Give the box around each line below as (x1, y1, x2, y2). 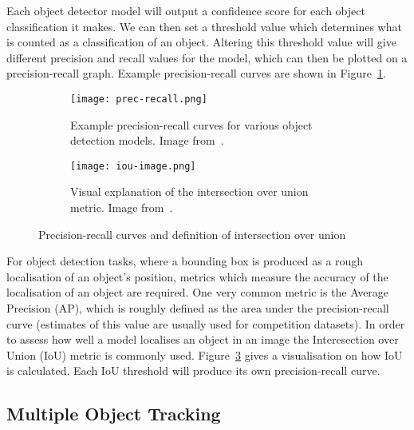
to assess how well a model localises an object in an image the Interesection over (6, 331, 399, 348)
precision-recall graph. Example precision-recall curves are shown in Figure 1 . (6, 65, 386, 82)
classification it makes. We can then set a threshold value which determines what (6, 18, 402, 34)
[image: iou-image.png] (70, 160, 196, 172)
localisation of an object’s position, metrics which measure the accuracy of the (6, 268, 388, 285)
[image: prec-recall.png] (70, 93, 207, 105)
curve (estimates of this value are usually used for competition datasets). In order (6, 315, 405, 332)
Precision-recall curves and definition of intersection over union (38, 225, 346, 242)
